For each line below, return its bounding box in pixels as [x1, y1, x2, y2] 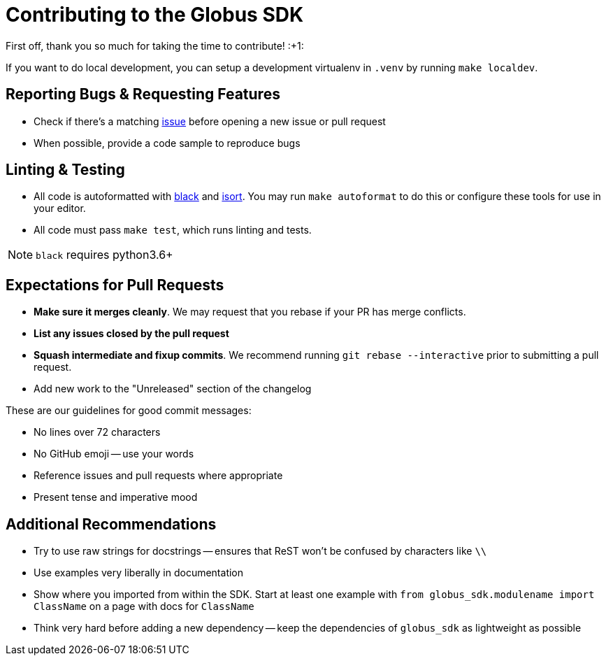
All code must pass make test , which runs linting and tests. [34, 224, 312, 236]
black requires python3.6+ [36, 248, 173, 262]
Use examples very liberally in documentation [34, 567, 244, 579]
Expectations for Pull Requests [6, 276, 224, 294]
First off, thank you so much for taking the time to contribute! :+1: [6, 39, 304, 52]
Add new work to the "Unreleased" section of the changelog [34, 383, 312, 395]
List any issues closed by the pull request [34, 327, 229, 340]
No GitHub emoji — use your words [34, 448, 194, 460]
